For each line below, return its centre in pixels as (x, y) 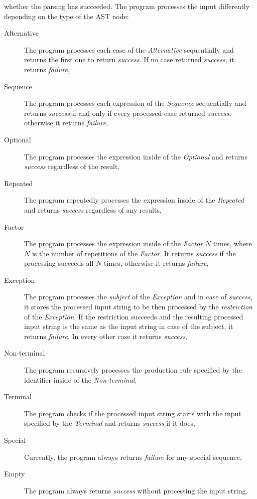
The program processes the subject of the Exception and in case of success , (138, 297)
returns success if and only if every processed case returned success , (128, 113)
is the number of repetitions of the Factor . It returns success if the (134, 253)
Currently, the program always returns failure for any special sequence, (133, 457)
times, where (232, 243)
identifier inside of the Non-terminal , (81, 379)
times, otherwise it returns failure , (156, 263)
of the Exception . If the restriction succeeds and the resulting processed (134, 316)
